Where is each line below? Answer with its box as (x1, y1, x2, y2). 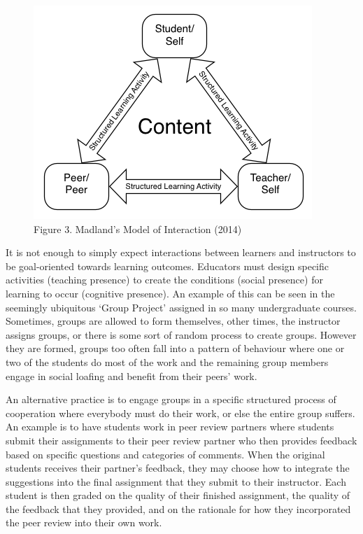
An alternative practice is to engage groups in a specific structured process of (6, 392, 336, 407)
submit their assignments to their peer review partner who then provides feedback (6, 433, 357, 447)
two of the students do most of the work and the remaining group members (6, 354, 329, 369)
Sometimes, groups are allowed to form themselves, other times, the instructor (6, 314, 341, 328)
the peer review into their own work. (6, 515, 162, 530)
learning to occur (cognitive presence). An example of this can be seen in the (6, 286, 335, 300)
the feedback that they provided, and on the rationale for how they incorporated (6, 501, 351, 516)
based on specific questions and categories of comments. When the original (6, 447, 325, 461)
